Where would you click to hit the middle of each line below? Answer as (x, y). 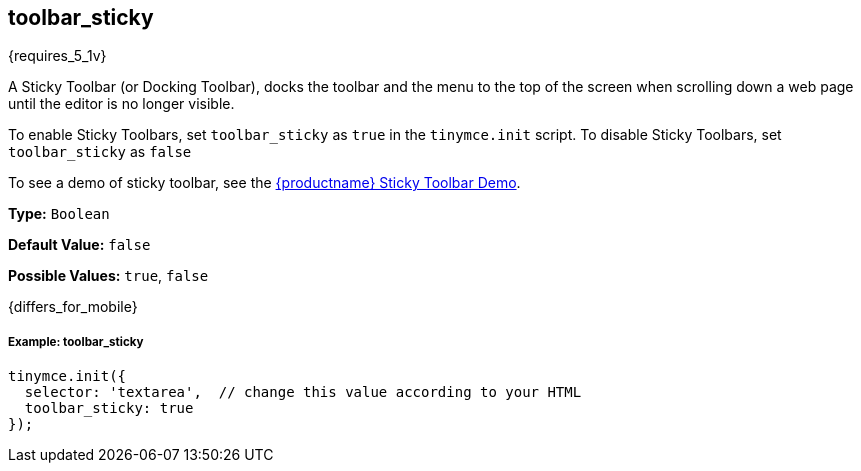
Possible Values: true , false (108, 276)
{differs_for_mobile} (73, 307)
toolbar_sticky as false (100, 152)
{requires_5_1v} (57, 56)
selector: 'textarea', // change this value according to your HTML (303, 392)
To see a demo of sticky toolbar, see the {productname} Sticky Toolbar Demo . (264, 183)
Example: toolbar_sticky (76, 341)
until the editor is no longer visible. (121, 104)
